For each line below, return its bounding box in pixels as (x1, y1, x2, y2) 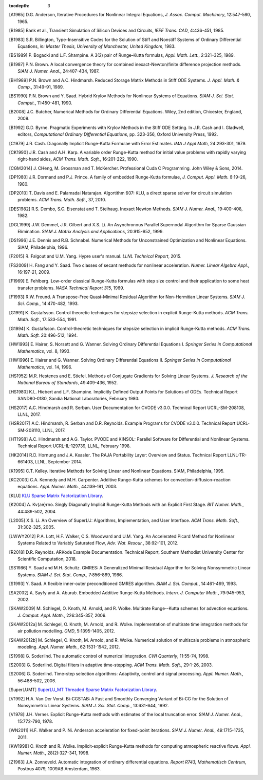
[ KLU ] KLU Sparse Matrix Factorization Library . (9, 493, 103, 498)
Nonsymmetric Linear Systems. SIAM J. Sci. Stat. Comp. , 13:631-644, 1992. (18, 702, 169, 708)
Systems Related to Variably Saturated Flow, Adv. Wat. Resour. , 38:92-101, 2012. (18, 540, 179, 546)
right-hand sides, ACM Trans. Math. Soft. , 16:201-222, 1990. (18, 156, 138, 162)
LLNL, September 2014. (35, 459, 82, 465)
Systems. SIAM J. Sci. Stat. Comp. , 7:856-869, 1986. (18, 572, 123, 578)
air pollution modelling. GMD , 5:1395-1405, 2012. (18, 628, 115, 634)
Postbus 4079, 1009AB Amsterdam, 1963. (18, 766, 101, 772)
